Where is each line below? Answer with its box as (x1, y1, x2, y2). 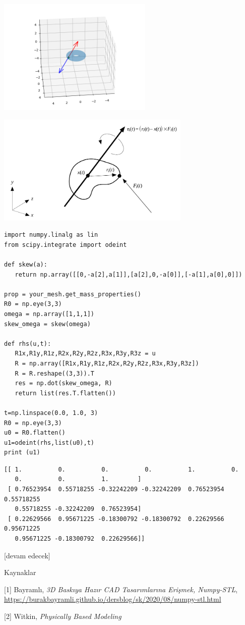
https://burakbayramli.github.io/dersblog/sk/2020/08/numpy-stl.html (4, 594, 221, 604)
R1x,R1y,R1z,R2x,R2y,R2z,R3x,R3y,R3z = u (15, 350, 156, 357)
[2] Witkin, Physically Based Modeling (4, 611, 121, 621)
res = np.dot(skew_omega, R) (15, 380, 112, 387)
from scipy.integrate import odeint (4, 241, 127, 248)
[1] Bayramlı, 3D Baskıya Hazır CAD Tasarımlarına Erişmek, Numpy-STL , (4, 584, 238, 594)
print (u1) (4, 449, 40, 456)
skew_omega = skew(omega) (4, 320, 91, 328)
